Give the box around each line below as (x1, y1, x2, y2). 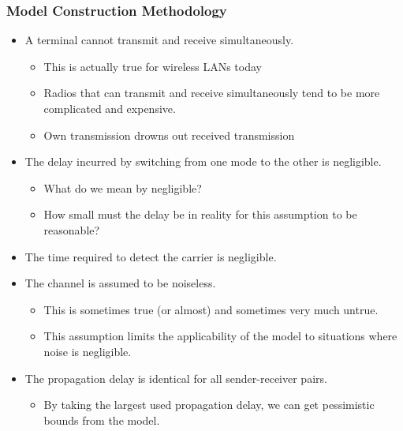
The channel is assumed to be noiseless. (24, 275, 216, 291)
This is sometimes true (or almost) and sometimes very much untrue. (43, 301, 379, 317)
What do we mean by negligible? (43, 179, 202, 196)
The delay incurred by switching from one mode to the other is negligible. (24, 153, 382, 170)
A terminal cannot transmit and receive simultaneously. (24, 32, 294, 48)
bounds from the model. (43, 411, 160, 428)
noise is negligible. (43, 343, 132, 359)
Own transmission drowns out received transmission (43, 126, 295, 143)
